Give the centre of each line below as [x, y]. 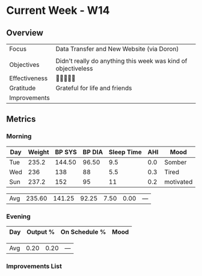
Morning [19, 136]
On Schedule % [83, 231]
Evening [19, 216]
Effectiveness [29, 78]
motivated [179, 181]
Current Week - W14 [58, 11]
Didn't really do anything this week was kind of [121, 61]
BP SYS [66, 152]
